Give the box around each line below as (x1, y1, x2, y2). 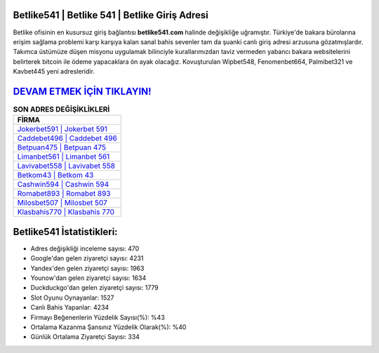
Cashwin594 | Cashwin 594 (17, 180, 109, 189)
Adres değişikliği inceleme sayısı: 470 (30, 244, 140, 253)
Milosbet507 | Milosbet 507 (17, 198, 108, 208)
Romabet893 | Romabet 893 (17, 189, 111, 199)
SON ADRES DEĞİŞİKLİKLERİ (13, 105, 110, 114)
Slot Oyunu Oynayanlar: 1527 (30, 293, 115, 302)
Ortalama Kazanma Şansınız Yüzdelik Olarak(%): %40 (30, 323, 187, 331)
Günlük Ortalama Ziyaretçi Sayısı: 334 (30, 333, 140, 341)
